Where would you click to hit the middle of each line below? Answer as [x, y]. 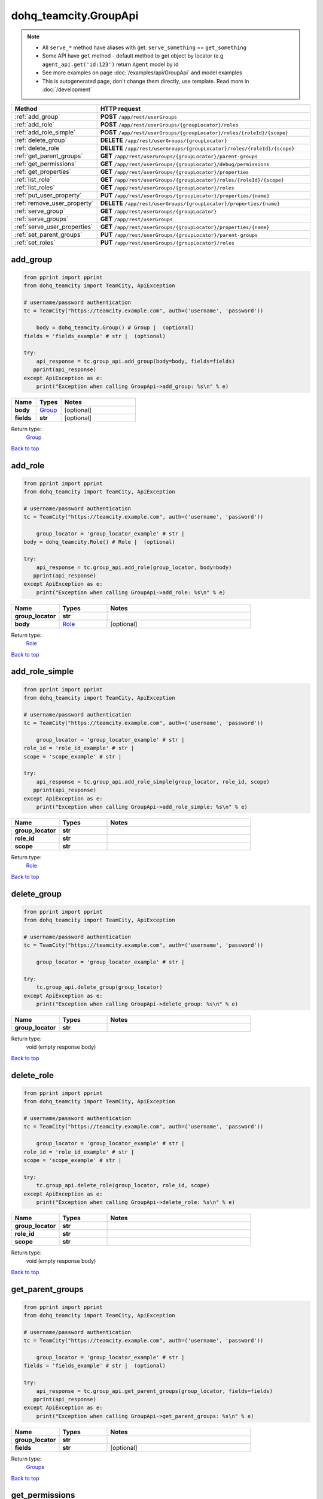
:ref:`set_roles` [35, 243]
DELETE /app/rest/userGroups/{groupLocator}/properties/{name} [190, 203]
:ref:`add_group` [37, 117]
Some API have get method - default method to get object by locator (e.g [133, 56]
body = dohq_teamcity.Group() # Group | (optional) [115, 328]
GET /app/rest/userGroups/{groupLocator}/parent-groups [179, 156]
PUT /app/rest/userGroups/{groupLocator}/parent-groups [179, 235]
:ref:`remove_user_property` [54, 203]
